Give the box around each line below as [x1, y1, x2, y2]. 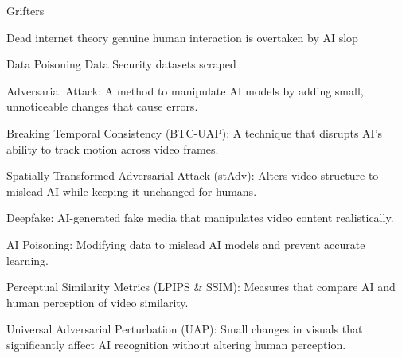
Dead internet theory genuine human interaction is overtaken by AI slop [6, 29, 358, 45]
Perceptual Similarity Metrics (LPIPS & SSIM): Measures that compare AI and [6, 278, 396, 295]
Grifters [6, 2, 45, 18]
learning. [6, 251, 49, 268]
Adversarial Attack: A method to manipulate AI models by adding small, [6, 82, 364, 99]
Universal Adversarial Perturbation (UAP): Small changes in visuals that [6, 321, 363, 337]
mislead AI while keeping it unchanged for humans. [6, 182, 257, 199]
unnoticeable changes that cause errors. [6, 98, 198, 115]
